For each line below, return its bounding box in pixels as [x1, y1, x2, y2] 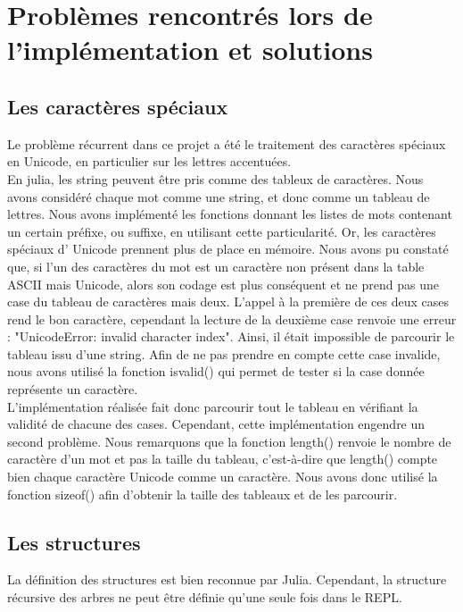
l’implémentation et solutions [7, 31, 373, 68]
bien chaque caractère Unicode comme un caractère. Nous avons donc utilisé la [7, 467, 438, 486]
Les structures [7, 528, 141, 556]
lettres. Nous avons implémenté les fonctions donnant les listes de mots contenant [7, 205, 452, 223]
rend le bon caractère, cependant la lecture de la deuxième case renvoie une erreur [7, 309, 457, 328]
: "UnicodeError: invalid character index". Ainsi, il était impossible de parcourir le [7, 327, 455, 346]
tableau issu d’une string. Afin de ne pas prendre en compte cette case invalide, [7, 344, 441, 363]
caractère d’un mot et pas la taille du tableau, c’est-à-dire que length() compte [7, 449, 438, 468]
